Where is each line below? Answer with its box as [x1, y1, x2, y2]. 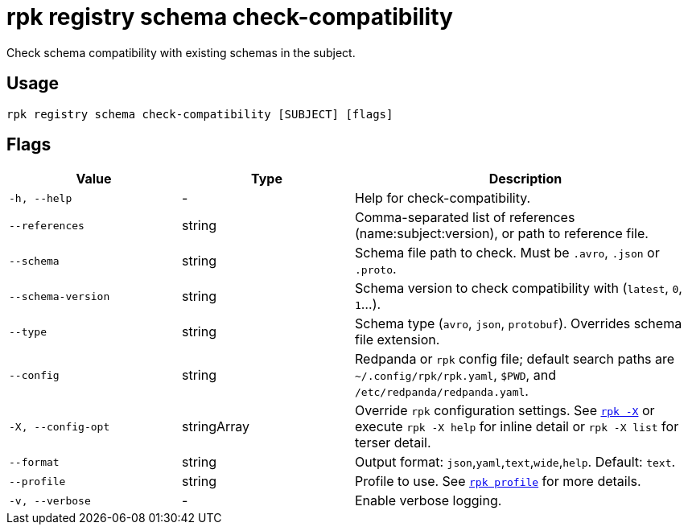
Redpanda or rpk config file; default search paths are [355, 351, 675, 368]
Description [488, 171, 562, 187]
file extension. [355, 331, 440, 348]
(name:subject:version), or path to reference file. [355, 225, 649, 242]
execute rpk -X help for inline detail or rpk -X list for [355, 418, 679, 435]
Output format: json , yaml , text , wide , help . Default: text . [355, 454, 676, 471]
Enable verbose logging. [355, 492, 502, 509]
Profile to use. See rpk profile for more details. [355, 473, 641, 490]
